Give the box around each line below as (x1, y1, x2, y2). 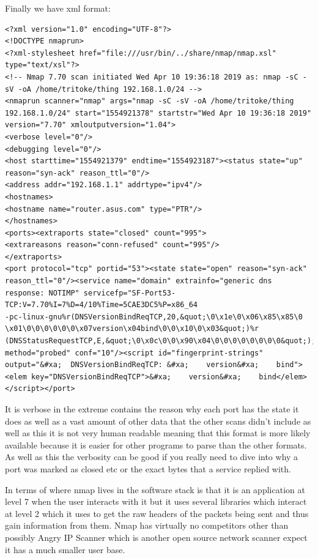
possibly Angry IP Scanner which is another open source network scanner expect (5, 530, 308, 543)
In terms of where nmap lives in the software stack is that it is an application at (5, 483, 305, 496)
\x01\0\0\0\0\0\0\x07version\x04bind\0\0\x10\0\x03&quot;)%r (5, 324, 259, 333)
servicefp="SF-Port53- (83, 288, 176, 297)
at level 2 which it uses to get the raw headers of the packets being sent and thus (5, 507, 309, 519)
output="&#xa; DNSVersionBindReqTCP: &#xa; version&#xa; (5, 360, 259, 370)
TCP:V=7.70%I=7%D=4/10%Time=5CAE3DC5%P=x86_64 (5, 300, 198, 310)
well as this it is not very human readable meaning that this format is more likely (5, 426, 311, 439)
